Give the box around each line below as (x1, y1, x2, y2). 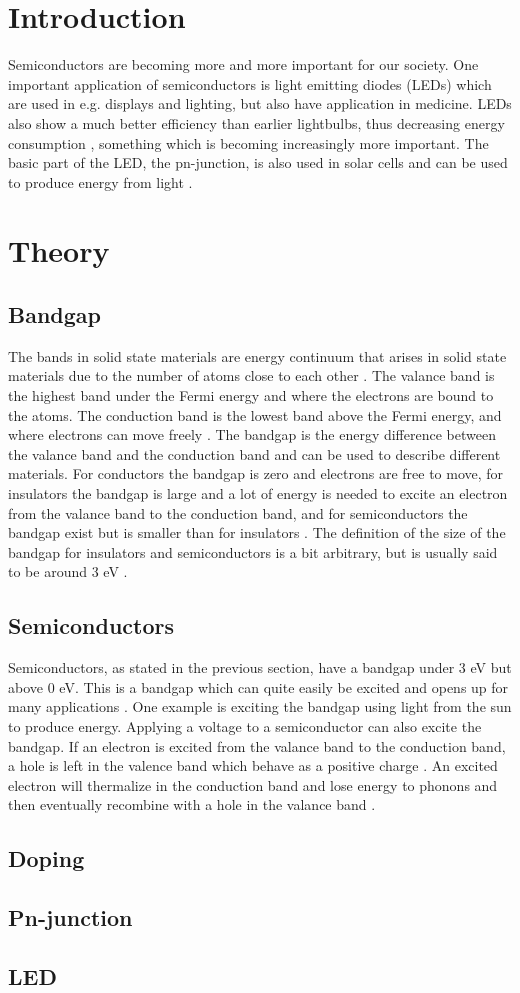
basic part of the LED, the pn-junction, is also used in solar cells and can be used (8, 152, 508, 173)
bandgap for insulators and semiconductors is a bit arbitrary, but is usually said (8, 541, 498, 562)
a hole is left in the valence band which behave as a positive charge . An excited (8, 755, 498, 776)
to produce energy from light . (8, 171, 193, 192)
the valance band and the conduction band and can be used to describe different (8, 443, 501, 464)
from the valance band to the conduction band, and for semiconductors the (8, 502, 468, 523)
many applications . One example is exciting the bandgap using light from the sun (8, 696, 512, 717)
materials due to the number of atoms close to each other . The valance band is (8, 365, 495, 386)
